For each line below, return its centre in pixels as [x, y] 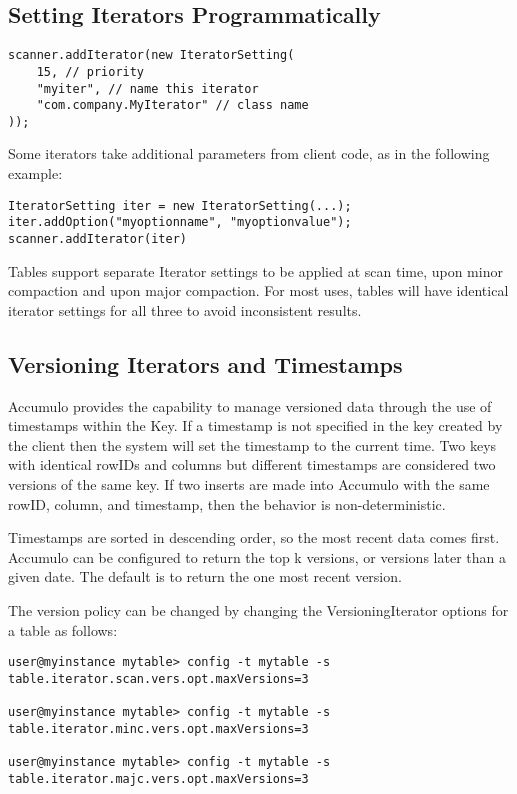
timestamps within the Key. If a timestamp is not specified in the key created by [255, 425]
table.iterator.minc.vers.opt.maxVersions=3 [158, 728]
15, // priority [90, 71]
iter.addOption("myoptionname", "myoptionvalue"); [180, 222]
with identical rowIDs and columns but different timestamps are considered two [252, 464]
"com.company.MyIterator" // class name [172, 105]
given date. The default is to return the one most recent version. [205, 576]
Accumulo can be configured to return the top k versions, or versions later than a [257, 556]
